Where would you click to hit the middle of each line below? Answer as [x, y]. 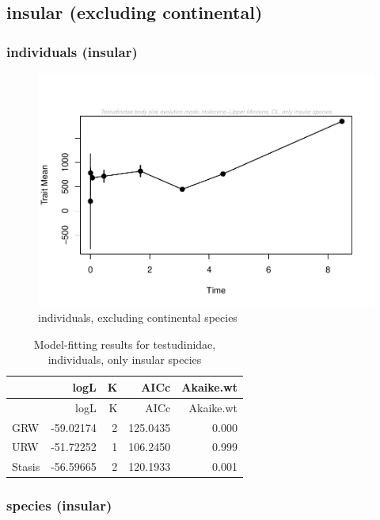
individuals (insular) [72, 51]
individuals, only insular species [125, 359]
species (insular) [59, 505]
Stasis [26, 466]
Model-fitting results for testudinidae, [125, 344]
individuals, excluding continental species [138, 317]
